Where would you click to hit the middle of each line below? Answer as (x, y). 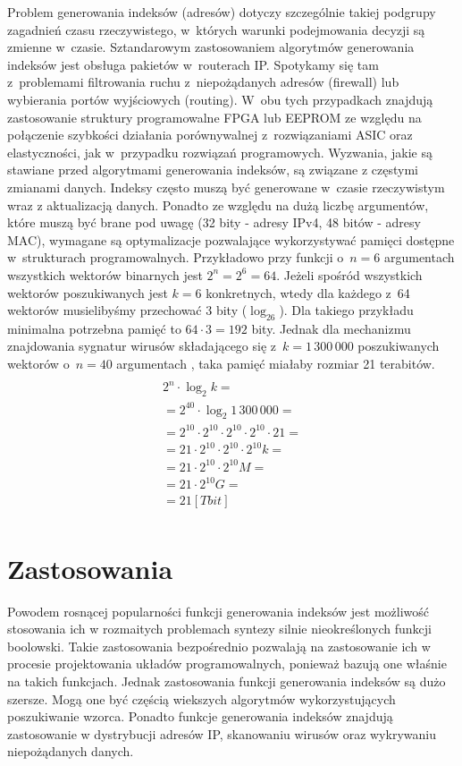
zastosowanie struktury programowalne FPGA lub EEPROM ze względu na (214, 117)
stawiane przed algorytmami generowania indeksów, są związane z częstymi (213, 170)
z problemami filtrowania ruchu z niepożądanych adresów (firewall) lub (203, 82)
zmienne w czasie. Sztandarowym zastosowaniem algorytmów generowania (211, 47)
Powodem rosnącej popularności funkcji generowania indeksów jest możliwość (218, 611)
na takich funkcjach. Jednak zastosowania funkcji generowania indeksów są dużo (227, 681)
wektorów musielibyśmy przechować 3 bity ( (127, 310)
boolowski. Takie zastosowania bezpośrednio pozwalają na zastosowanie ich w (219, 646)
